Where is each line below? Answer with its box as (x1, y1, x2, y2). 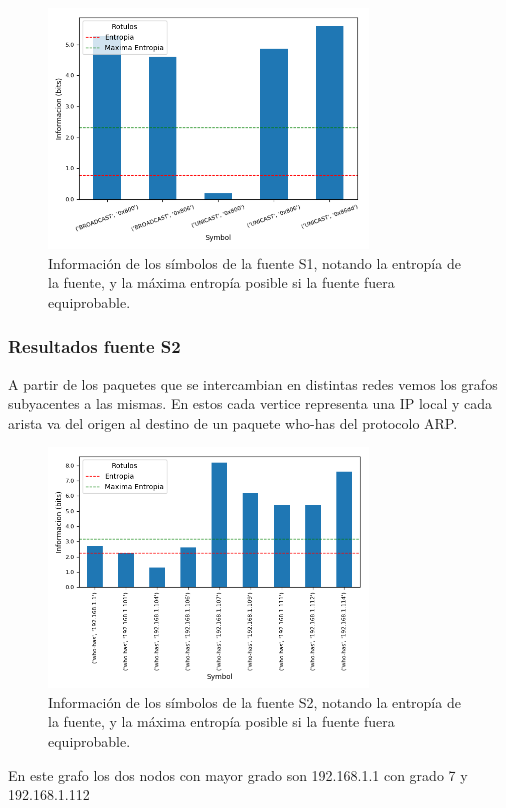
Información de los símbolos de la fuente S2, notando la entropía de (48, 691, 461, 712)
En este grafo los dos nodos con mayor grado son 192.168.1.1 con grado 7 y (8, 764, 468, 785)
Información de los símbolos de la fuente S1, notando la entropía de (48, 252, 461, 273)
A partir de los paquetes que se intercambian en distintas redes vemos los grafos (8, 373, 498, 394)
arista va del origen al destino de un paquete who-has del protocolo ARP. (8, 412, 458, 433)
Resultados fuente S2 (8, 334, 181, 359)
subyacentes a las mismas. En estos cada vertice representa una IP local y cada (8, 393, 493, 414)
